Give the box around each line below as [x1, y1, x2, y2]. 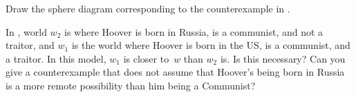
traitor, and [6, 38, 55, 52]
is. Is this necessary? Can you [220, 51, 346, 65]
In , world [6, 24, 47, 39]
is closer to [123, 51, 169, 65]
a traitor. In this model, [6, 51, 106, 65]
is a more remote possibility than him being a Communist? [6, 78, 256, 92]
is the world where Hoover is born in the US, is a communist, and [71, 38, 350, 52]
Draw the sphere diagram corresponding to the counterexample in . [6, 1, 290, 15]
